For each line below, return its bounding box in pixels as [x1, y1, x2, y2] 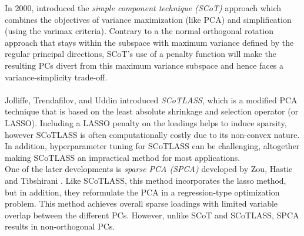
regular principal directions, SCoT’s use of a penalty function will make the [5, 48, 277, 60]
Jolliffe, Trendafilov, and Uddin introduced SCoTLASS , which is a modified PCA [5, 93, 298, 106]
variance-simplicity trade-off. [5, 70, 108, 83]
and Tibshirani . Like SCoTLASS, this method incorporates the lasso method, [5, 174, 286, 186]
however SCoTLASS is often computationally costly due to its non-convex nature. [5, 128, 300, 140]
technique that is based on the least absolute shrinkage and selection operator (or [5, 105, 299, 117]
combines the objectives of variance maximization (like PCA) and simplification [5, 13, 292, 25]
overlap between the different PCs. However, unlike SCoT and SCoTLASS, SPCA [5, 208, 299, 221]
